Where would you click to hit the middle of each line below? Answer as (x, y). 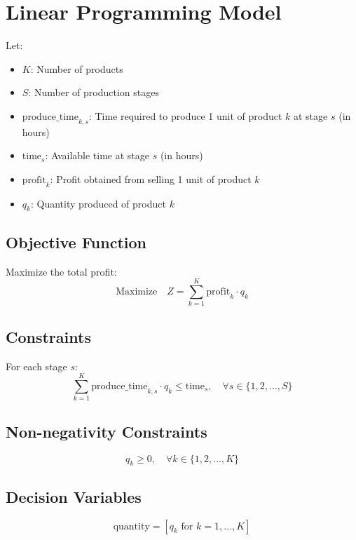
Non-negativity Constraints (107, 431)
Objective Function (76, 242)
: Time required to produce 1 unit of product (185, 115)
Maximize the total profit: (61, 271)
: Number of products (77, 68)
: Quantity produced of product (98, 203)
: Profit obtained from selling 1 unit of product (151, 178)
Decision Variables (74, 496)
